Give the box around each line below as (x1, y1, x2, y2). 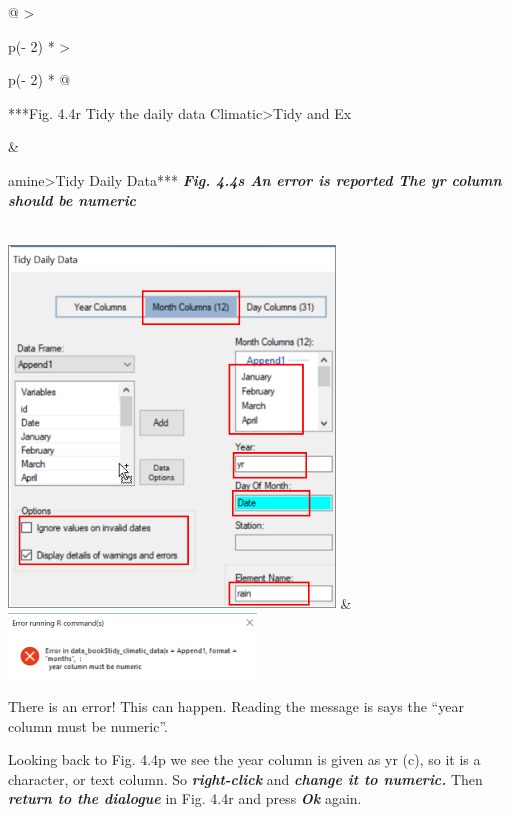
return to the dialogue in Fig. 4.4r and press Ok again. (8, 788, 362, 809)
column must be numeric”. (8, 715, 168, 736)
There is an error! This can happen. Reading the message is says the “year (8, 695, 464, 716)
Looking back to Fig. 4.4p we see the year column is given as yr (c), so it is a (8, 749, 481, 770)
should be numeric (8, 189, 137, 210)
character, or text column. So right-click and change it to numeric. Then (8, 768, 483, 789)
